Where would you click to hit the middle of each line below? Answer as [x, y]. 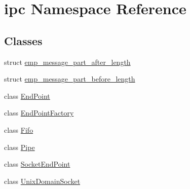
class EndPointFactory [39, 113]
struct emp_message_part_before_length [70, 79]
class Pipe [20, 147]
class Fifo [19, 129]
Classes [23, 40]
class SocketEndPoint [37, 164]
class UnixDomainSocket [42, 181]
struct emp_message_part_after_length [67, 62]
